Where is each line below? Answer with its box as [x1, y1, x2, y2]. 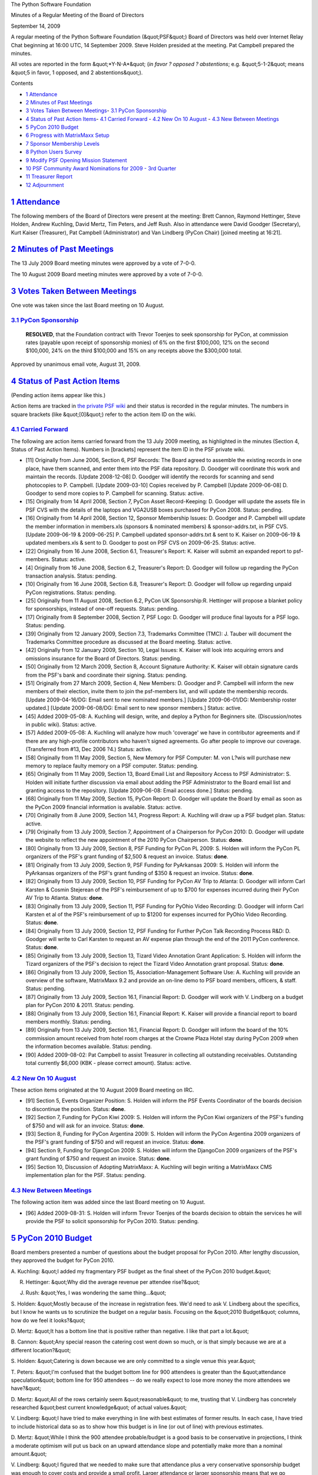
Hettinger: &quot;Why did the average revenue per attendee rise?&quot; [25, 1279, 200, 1286]
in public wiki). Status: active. [25, 720, 97, 728]
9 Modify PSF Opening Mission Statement [25, 156, 127, 163]
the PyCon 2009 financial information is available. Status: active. [25, 803, 183, 811]
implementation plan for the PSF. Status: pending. [25, 1172, 147, 1178]
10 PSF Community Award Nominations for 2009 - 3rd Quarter [25, 165, 177, 172]
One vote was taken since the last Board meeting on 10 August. [11, 301, 165, 309]
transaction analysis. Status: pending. [25, 572, 117, 579]
